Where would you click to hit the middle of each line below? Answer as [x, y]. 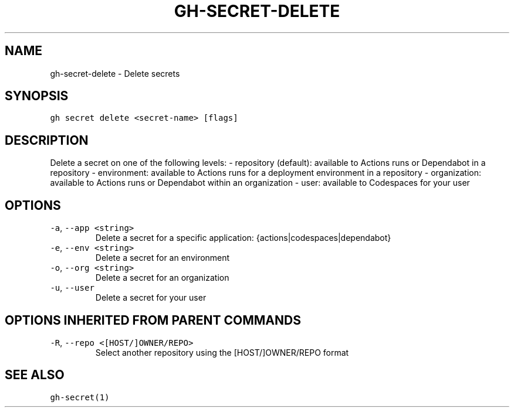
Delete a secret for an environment [163, 258]
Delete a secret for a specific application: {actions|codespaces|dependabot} [243, 238]
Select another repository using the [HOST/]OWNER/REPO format [222, 352]
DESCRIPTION [47, 140]
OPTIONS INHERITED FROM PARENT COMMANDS [153, 320]
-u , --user [72, 288]
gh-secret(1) [80, 397]
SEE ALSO [35, 375]
